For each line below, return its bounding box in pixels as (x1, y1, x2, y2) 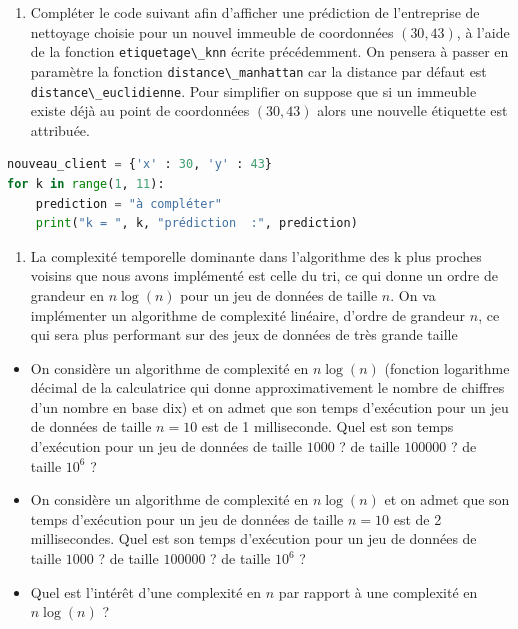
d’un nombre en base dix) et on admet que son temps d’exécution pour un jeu (30, 396, 509, 417)
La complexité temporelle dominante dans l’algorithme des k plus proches (30, 245, 482, 266)
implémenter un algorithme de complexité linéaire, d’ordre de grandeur (30, 304, 466, 325)
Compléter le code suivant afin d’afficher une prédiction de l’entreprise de (30, 2, 480, 22)
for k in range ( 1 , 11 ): (7, 176, 165, 191)
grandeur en (30, 284, 105, 305)
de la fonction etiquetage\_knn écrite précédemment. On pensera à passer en (30, 41, 509, 62)
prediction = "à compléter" (35, 196, 222, 211)
